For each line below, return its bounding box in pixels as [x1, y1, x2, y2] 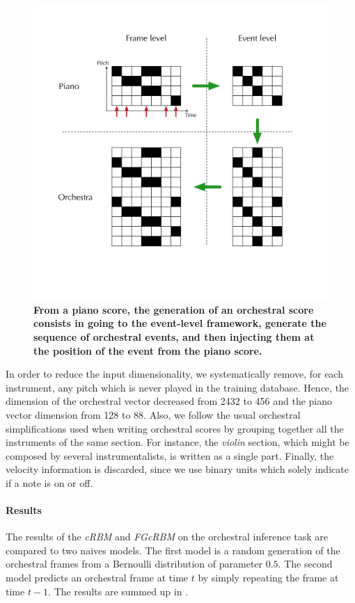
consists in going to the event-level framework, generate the [33, 316, 326, 330]
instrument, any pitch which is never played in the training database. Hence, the [6, 380, 349, 394]
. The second [278, 556, 333, 571]
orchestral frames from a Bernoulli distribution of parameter [6, 556, 263, 571]
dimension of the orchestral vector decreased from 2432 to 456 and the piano [6, 394, 333, 408]
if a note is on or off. [6, 475, 93, 490]
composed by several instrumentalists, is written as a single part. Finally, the [6, 448, 334, 463]
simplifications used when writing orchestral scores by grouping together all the [6, 421, 344, 435]
